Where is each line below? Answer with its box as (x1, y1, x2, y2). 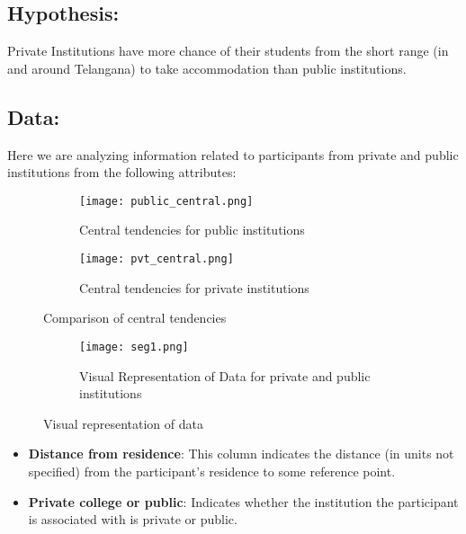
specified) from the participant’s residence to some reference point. (28, 461, 396, 480)
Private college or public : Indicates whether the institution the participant (28, 492, 459, 511)
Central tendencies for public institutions (79, 220, 305, 239)
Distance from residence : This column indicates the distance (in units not (28, 444, 454, 463)
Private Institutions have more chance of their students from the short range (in (7, 41, 449, 60)
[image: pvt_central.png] (79, 253, 234, 266)
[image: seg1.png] (79, 340, 189, 353)
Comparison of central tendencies (43, 308, 227, 327)
